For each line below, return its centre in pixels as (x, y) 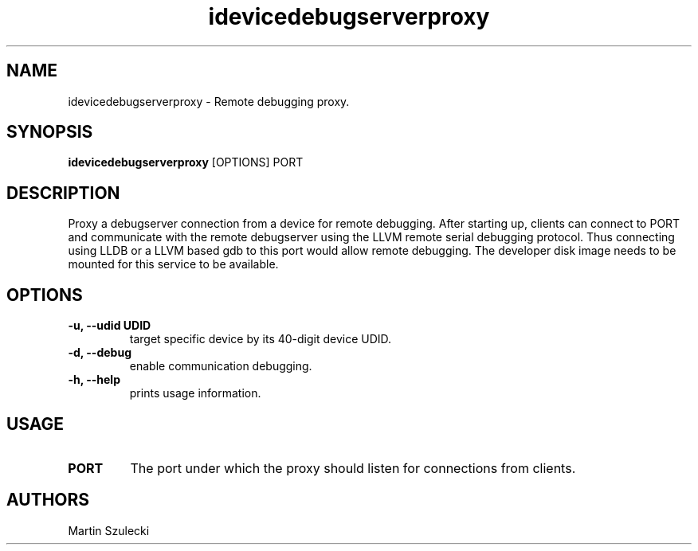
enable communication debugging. (221, 366)
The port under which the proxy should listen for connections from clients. (353, 468)
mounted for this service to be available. (173, 264)
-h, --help (94, 380)
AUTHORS (48, 500)
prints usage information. (195, 393)
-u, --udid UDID (110, 326)
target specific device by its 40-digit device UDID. (261, 339)
